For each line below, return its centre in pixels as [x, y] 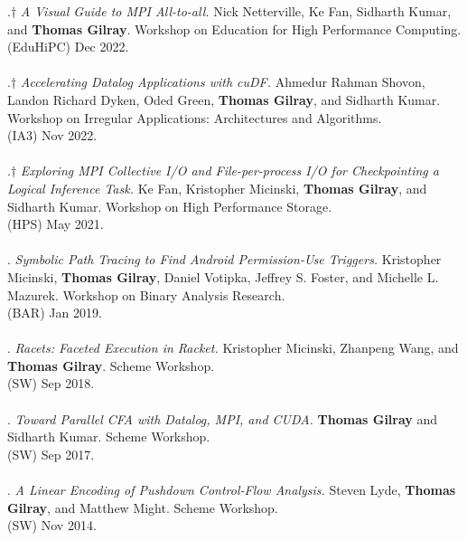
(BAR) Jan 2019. [55, 313]
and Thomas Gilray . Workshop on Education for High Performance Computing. [234, 28]
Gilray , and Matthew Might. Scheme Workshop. [143, 507]
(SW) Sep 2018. [51, 383]
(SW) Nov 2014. [52, 525]
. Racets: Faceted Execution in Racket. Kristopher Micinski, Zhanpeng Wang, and [233, 348]
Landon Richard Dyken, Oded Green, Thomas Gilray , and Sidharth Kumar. [224, 99]
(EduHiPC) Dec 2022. [68, 47]
